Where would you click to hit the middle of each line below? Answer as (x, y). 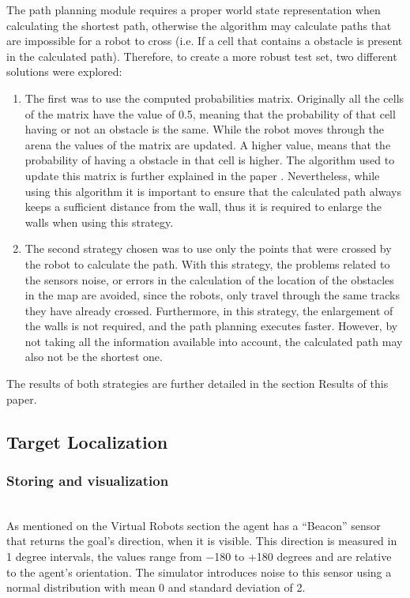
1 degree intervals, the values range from (104, 557)
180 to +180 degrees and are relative (303, 557)
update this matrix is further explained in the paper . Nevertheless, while (202, 175)
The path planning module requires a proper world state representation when (194, 9)
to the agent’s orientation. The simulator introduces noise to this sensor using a (199, 572)
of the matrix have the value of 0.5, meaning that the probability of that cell (210, 113)
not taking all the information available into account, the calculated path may (214, 341)
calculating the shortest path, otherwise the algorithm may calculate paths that (199, 25)
